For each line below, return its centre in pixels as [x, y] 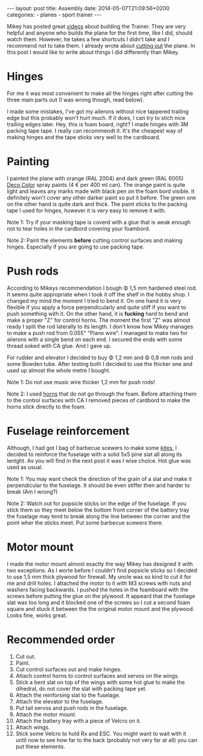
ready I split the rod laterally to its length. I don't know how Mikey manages [100, 326]
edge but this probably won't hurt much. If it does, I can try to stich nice [96, 118]
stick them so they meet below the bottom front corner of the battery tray [98, 510]
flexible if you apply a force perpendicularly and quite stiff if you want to [97, 307]
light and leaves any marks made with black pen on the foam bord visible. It [101, 191]
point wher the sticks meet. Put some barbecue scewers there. [85, 523]
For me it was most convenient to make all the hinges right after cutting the [100, 93]
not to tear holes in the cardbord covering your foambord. [79, 229]
